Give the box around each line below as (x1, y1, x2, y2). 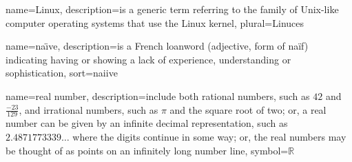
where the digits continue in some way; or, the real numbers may (72, 129, 346, 143)
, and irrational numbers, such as (19, 102, 158, 117)
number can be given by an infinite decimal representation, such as (6, 116, 288, 130)
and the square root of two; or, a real (169, 102, 327, 117)
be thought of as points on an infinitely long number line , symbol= (6, 143, 289, 157)
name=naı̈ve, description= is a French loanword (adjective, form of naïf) (6, 39, 309, 53)
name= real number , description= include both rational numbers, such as (6, 88, 310, 103)
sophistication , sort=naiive (6, 65, 118, 80)
